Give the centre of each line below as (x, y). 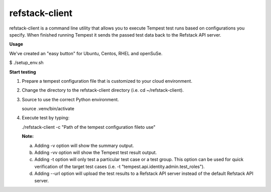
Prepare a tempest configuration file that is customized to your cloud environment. (107, 81)
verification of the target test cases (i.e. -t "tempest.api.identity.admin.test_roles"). (120, 166)
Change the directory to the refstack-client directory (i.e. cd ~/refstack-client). (103, 90)
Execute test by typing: (46, 118)
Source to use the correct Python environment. (70, 99)
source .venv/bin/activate (48, 109)
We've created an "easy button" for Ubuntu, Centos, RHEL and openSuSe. (86, 53)
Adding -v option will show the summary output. (84, 145)
